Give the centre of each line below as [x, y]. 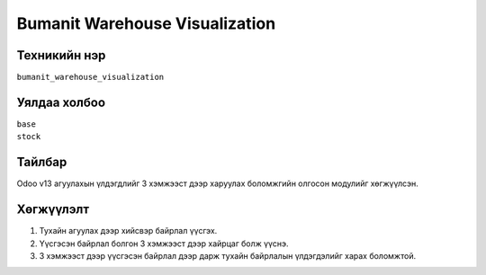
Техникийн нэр [61, 55]
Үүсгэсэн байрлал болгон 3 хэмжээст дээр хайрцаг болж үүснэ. [164, 244]
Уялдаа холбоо [61, 102]
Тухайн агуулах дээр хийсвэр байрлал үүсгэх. [128, 231]
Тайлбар [42, 162]
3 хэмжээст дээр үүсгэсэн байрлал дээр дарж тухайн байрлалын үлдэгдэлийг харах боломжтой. [228, 255]
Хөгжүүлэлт [53, 210]
